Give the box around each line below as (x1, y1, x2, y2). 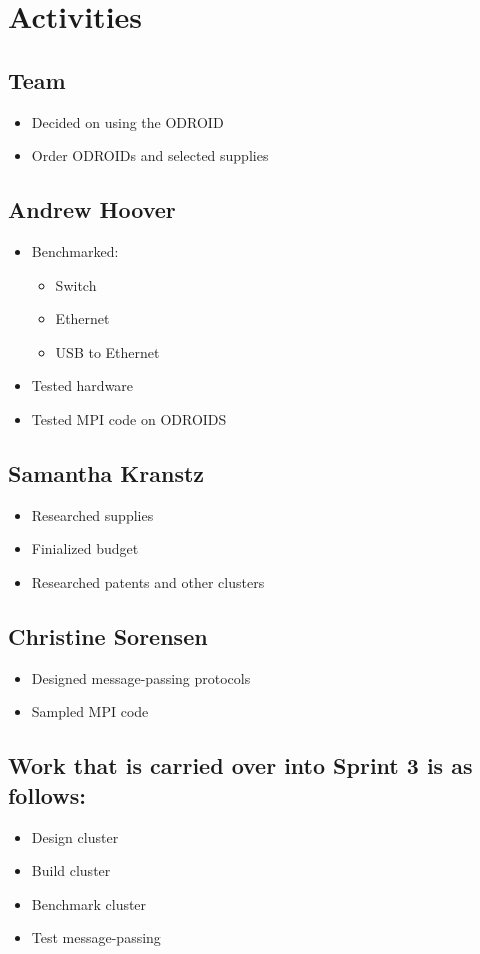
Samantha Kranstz (8, 457, 205, 488)
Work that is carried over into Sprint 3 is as (8, 750, 473, 781)
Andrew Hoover (8, 194, 176, 225)
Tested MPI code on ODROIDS (31, 408, 227, 429)
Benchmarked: (31, 240, 119, 261)
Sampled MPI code (31, 701, 149, 722)
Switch (55, 274, 97, 295)
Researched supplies (31, 504, 154, 525)
